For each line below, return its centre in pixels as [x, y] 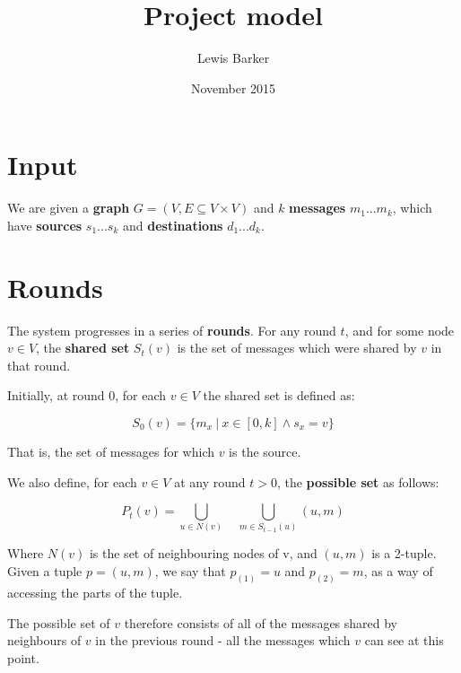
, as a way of [398, 571]
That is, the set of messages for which [111, 451]
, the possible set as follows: [358, 481]
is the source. [265, 451]
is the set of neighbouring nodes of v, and [203, 553]
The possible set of [59, 622]
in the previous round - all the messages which [223, 640]
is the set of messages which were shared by [297, 348]
